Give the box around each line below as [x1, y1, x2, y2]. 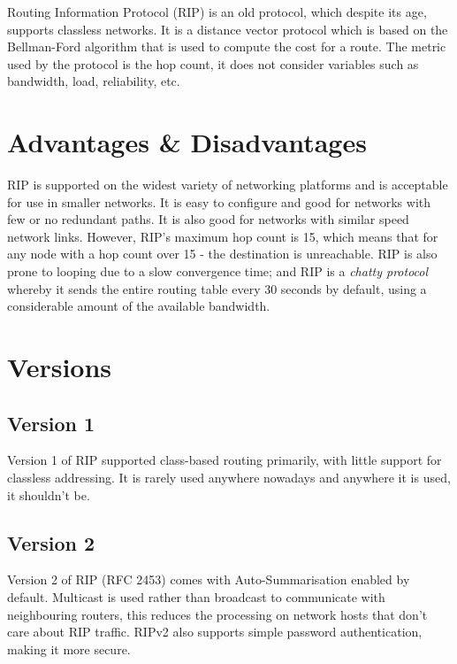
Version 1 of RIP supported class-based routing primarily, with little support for [7, 451, 442, 469]
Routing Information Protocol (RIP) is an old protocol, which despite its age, [7, 3, 427, 20]
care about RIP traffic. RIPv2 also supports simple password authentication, [7, 622, 423, 641]
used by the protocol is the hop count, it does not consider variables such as [7, 54, 419, 73]
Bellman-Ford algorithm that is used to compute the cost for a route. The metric [7, 37, 446, 56]
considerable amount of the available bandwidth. [7, 297, 270, 315]
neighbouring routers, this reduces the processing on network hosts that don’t [7, 605, 428, 623]
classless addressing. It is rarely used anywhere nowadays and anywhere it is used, [7, 468, 451, 487]
